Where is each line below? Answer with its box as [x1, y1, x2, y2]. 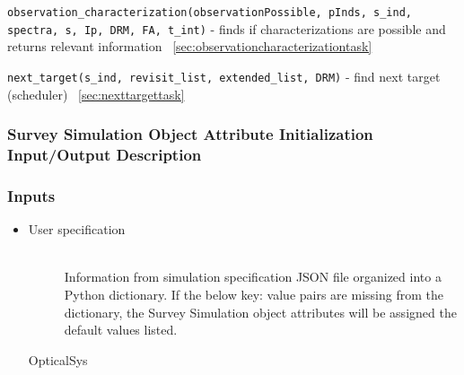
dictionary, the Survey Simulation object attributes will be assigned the [64, 302, 457, 321]
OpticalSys [28, 350, 88, 369]
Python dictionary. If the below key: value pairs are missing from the [64, 284, 443, 303]
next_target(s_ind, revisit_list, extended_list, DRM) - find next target [7, 66, 441, 85]
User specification [28, 220, 126, 239]
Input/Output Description [7, 144, 202, 165]
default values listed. [64, 320, 178, 339]
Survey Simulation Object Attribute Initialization [7, 123, 373, 145]
